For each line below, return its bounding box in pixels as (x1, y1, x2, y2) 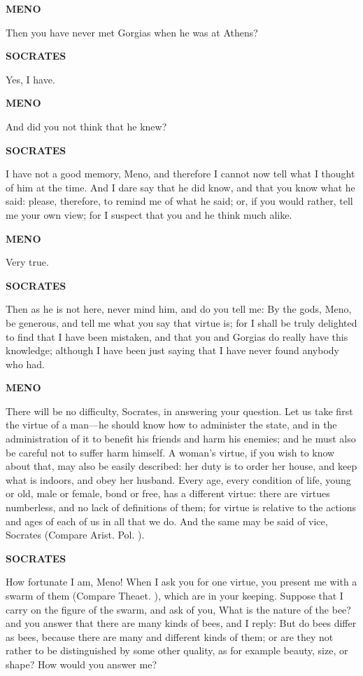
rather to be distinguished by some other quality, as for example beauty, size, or (6, 643, 348, 658)
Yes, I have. (6, 72, 55, 86)
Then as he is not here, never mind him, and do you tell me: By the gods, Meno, (6, 302, 352, 316)
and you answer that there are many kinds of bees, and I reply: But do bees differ (6, 616, 357, 630)
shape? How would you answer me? (6, 656, 157, 671)
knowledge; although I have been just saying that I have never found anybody (6, 343, 340, 358)
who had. (6, 356, 45, 371)
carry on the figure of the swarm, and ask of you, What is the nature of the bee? (6, 602, 351, 616)
